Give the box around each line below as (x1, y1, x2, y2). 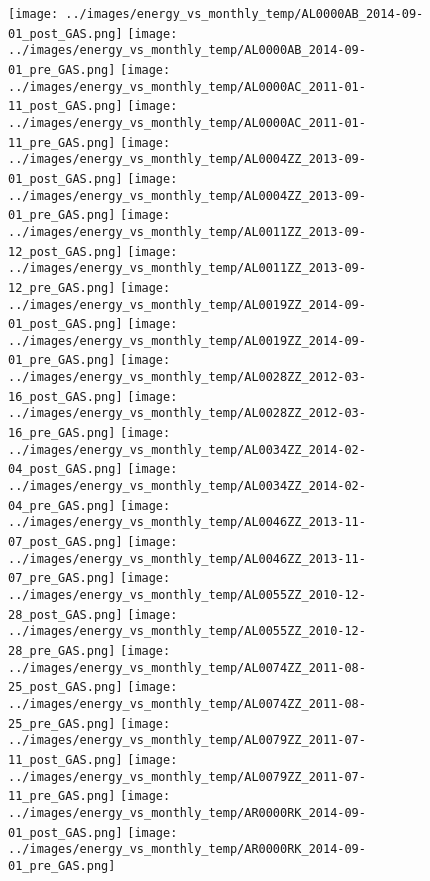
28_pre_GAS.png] (8, 643, 116, 658)
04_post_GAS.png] (8, 462, 123, 477)
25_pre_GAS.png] (8, 716, 116, 731)
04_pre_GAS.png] (8, 498, 116, 513)
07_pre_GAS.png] (8, 571, 116, 586)
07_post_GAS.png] (8, 535, 123, 550)
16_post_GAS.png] (8, 389, 123, 404)
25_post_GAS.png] (8, 680, 123, 695)
